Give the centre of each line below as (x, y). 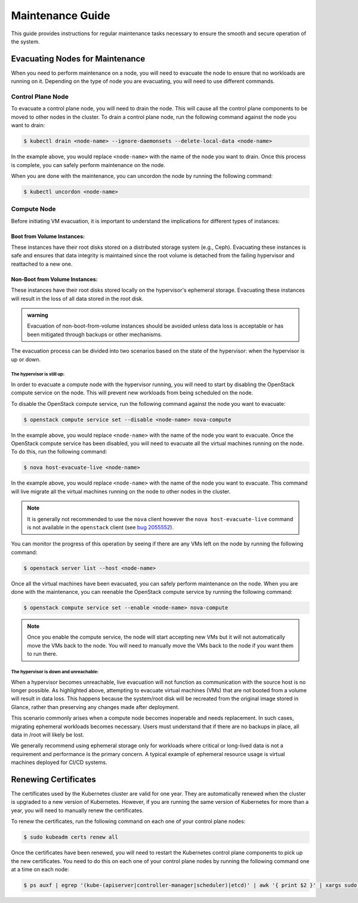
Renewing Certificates (54, 779)
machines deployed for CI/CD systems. (59, 762)
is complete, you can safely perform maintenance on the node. (88, 165)
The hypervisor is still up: (38, 374)
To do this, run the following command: (59, 452)
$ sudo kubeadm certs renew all (71, 837)
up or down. (26, 359)
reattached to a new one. (42, 264)
